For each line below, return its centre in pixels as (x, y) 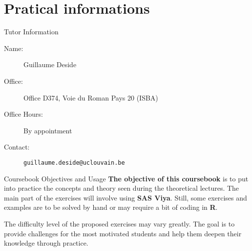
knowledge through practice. (46, 243)
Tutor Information (31, 32)
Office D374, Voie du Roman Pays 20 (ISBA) (91, 97)
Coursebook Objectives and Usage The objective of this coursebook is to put (126, 178)
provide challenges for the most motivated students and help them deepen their (123, 233)
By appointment (48, 130)
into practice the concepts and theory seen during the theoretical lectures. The (122, 188)
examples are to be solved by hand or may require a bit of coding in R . (111, 207)
